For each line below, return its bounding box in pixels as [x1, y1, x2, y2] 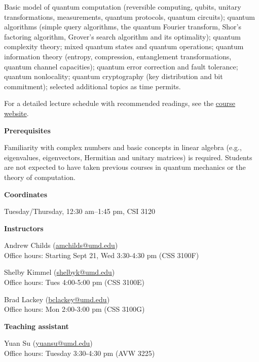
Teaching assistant [4, 320, 69, 331]
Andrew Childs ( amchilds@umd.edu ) [4, 240, 118, 250]
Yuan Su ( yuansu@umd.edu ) [4, 338, 93, 348]
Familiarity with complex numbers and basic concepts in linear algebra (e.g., [4, 142, 242, 153]
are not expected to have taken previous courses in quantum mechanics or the [4, 162, 246, 172]
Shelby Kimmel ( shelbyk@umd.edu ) [4, 267, 115, 277]
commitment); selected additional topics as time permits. [4, 81, 181, 91]
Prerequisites [4, 125, 51, 135]
